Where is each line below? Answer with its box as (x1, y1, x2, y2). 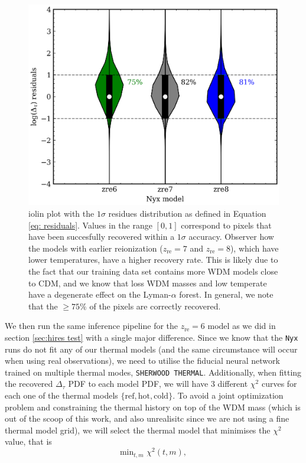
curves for (261, 377, 297, 390)
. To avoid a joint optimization (172, 389, 284, 402)
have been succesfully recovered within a (28, 230, 175, 243)
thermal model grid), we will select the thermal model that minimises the (5, 423, 271, 436)
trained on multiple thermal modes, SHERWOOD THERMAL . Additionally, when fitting (5, 366, 302, 378)
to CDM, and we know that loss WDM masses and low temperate (28, 276, 267, 289)
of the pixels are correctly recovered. (89, 299, 221, 312)
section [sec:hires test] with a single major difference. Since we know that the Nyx (5, 331, 298, 343)
